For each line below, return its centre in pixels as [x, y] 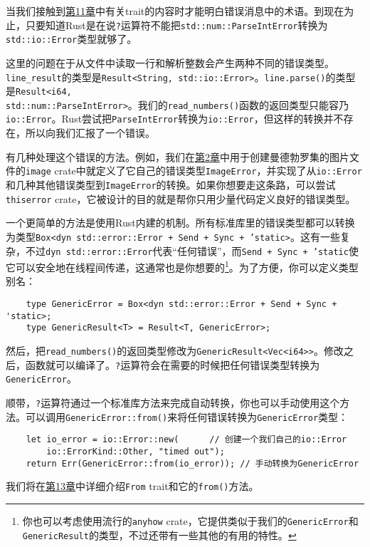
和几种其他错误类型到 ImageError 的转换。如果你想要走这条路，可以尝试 [171, 184]
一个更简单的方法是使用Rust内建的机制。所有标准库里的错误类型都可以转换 [180, 223]
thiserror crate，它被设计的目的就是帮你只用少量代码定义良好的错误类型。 [181, 198]
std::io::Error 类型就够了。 [72, 39]
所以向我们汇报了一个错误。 [90, 133]
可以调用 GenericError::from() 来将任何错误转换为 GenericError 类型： [187, 416]
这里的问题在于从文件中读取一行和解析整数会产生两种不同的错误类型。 [170, 62]
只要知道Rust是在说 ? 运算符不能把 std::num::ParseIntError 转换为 [176, 25]
